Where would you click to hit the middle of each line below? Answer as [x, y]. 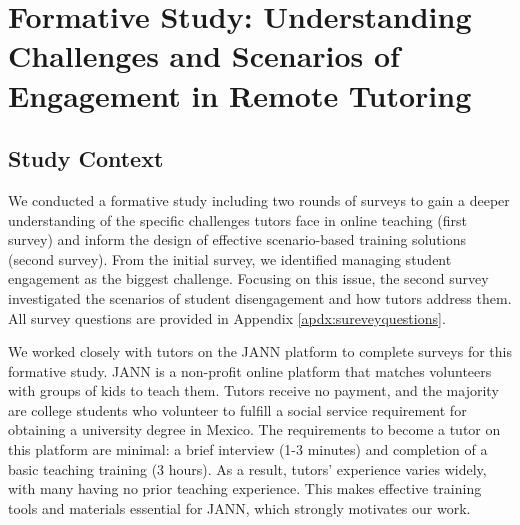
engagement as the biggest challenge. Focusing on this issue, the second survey [248, 278]
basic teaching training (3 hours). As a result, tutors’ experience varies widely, [247, 468]
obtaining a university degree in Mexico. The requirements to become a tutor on [254, 429]
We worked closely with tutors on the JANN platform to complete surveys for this [260, 351]
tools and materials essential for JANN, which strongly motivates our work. [239, 507]
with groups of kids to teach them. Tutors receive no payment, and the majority [253, 390]
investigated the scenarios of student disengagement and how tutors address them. [260, 297]
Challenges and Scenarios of [204, 55]
